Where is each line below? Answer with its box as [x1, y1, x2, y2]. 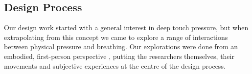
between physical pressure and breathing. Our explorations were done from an [4, 41, 238, 52]
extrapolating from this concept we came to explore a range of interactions [4, 32, 228, 42]
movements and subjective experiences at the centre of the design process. [4, 60, 226, 71]
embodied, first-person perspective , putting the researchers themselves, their [4, 51, 234, 61]
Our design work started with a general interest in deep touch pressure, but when [4, 22, 249, 33]
